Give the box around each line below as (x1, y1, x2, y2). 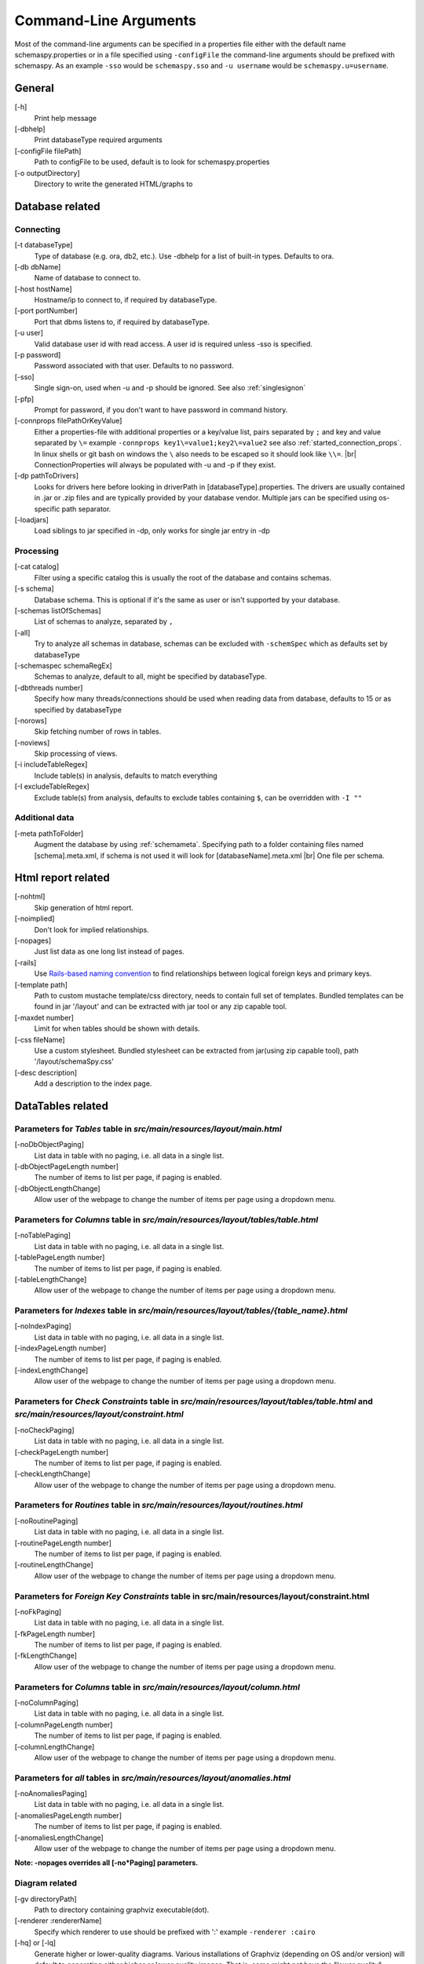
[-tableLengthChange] (14, 1274, 87, 1284)
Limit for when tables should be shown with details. (34, 1024, 200, 1033)
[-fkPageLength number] (14, 1629, 96, 1638)
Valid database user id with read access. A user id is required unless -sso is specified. (34, 339, 313, 349)
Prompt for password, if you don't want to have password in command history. (34, 405, 288, 414)
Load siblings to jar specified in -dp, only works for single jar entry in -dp (34, 526, 270, 536)
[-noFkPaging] (14, 1607, 62, 1616)
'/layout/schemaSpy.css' (34, 1057, 114, 1066)
